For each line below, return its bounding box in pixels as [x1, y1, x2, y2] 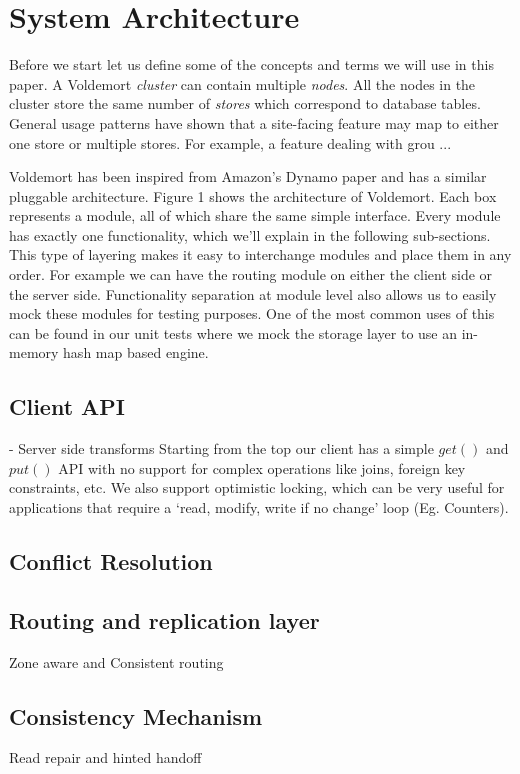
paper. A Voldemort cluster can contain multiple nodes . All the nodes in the [9, 73, 476, 94]
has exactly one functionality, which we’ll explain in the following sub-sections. [9, 224, 491, 245]
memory [9, 342, 59, 363]
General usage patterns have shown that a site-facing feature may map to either [9, 112, 499, 133]
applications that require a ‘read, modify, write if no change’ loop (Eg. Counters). [9, 497, 509, 518]
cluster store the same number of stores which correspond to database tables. [9, 93, 481, 114]
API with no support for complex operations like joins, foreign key [58, 457, 466, 478]
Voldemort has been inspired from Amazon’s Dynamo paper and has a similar [9, 166, 487, 187]
